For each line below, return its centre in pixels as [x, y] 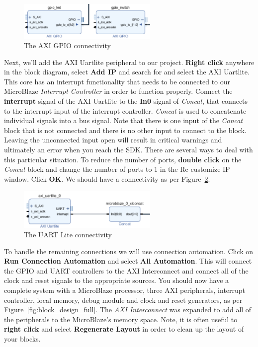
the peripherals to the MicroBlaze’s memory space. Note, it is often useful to [121, 319]
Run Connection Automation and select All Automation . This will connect [128, 261]
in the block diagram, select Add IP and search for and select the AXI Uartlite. [127, 72]
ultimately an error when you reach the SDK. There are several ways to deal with [129, 150]
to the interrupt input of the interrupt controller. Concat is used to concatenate [125, 110]
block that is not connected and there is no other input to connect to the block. [125, 130]
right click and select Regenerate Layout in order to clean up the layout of [124, 329]
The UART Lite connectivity [68, 235]
